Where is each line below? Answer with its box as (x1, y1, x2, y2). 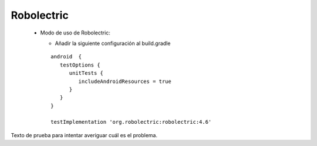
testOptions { (59, 61, 100, 68)
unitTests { (69, 70, 104, 77)
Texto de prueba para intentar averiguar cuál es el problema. (11, 131, 158, 138)
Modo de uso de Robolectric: (40, 29, 111, 36)
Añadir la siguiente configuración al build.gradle (55, 40, 171, 47)
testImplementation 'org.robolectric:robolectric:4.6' (50, 119, 212, 126)
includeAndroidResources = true (78, 78, 171, 85)
